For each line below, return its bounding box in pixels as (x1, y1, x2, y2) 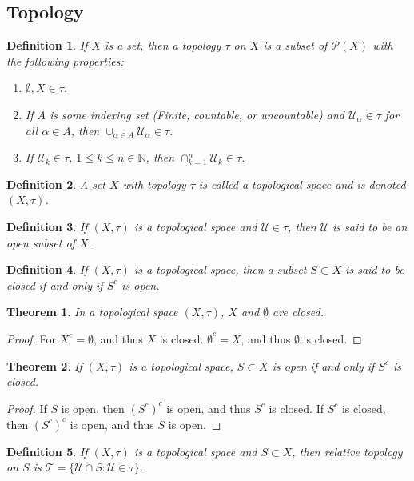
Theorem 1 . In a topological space (6, 303, 178, 320)
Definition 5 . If (6, 443, 88, 459)
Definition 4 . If (6, 261, 88, 278)
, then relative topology (292, 443, 403, 459)
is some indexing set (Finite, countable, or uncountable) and (50, 106, 345, 122)
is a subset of (263, 37, 328, 54)
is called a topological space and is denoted (198, 175, 406, 192)
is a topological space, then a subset (133, 261, 307, 278)
